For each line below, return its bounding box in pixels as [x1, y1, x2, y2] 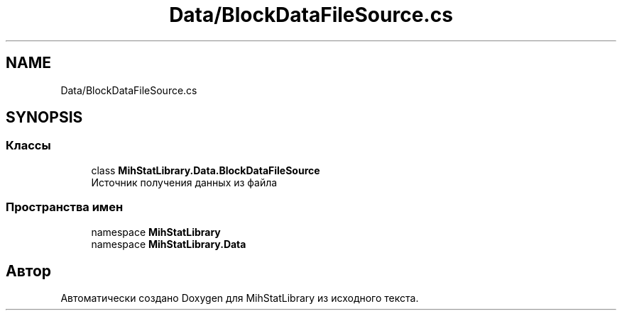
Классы [6, 138, 51, 153]
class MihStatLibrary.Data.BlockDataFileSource [91, 164, 320, 176]
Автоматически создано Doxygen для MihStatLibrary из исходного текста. [60, 292, 419, 305]
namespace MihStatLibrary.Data [91, 237, 246, 250]
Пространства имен [6, 200, 124, 215]
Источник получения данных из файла [91, 176, 278, 188]
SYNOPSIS [6, 108, 83, 127]
